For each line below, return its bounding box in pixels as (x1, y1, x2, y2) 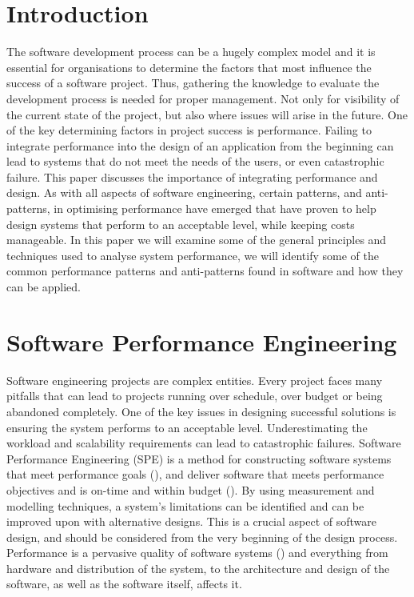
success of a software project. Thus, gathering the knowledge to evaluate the (6, 74, 380, 91)
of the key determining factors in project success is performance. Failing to (6, 122, 372, 138)
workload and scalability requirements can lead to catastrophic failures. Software (6, 435, 401, 451)
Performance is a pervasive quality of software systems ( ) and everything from (6, 544, 388, 561)
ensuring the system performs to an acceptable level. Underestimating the (6, 419, 368, 435)
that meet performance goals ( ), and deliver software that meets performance (6, 466, 384, 483)
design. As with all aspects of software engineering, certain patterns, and (6, 184, 362, 201)
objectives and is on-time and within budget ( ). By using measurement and (6, 481, 375, 498)
